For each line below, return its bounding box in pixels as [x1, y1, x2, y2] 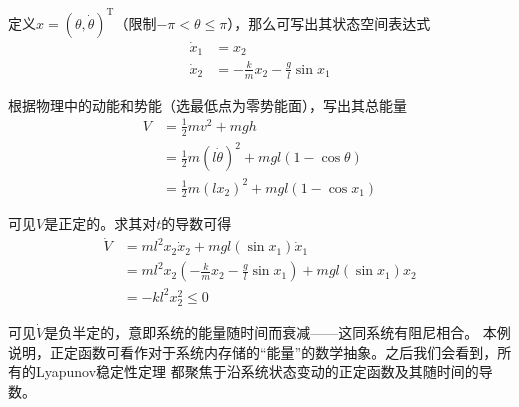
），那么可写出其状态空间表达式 [227, 12, 431, 33]
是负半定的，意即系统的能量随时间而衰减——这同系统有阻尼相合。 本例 [44, 322, 511, 342]
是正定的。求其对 [44, 213, 157, 234]
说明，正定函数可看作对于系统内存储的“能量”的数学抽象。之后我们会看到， [8, 341, 498, 362]
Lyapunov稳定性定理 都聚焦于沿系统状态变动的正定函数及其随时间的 [35, 361, 479, 382]
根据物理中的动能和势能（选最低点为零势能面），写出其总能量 [8, 94, 407, 115]
